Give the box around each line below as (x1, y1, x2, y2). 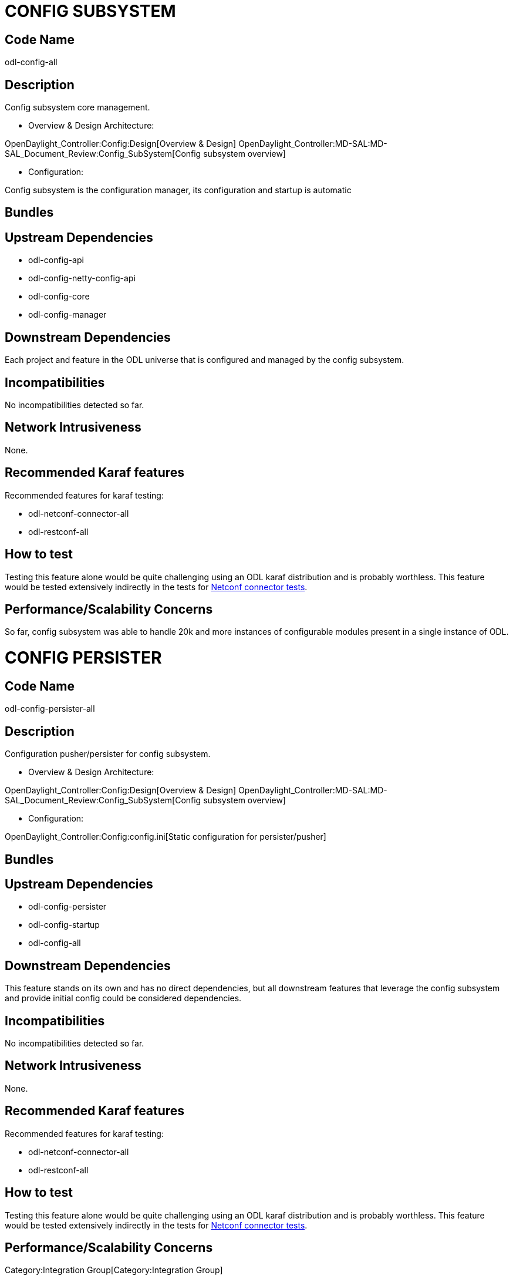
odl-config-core (28, 291, 90, 302)
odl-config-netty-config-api (28, 273, 136, 284)
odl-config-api (28, 255, 84, 265)
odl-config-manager (28, 309, 107, 320)
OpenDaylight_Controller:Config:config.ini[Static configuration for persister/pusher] (5, 832, 326, 842)
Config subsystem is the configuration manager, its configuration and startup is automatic (5, 185, 352, 196)
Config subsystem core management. (5, 102, 150, 113)
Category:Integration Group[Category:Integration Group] (5, 1265, 223, 1275)
